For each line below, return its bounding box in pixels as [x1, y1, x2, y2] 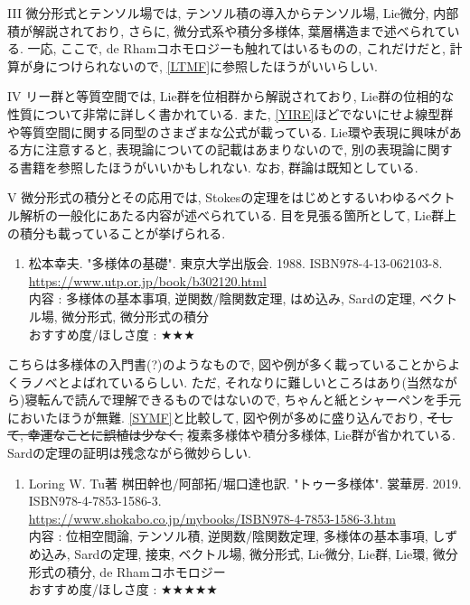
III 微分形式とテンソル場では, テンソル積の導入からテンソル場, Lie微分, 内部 [7, 4, 459, 22]
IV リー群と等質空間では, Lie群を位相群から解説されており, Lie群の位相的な [7, 87, 455, 106]
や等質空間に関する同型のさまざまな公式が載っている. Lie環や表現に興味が [7, 122, 449, 141]
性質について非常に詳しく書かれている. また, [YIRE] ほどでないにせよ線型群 [7, 104, 454, 123]
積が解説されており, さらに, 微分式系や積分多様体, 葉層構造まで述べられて [7, 21, 447, 40]
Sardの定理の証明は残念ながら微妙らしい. [7, 443, 251, 462]
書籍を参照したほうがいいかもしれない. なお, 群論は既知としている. [19, 157, 418, 176]
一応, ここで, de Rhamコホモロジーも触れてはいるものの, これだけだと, [27, 39, 446, 58]
